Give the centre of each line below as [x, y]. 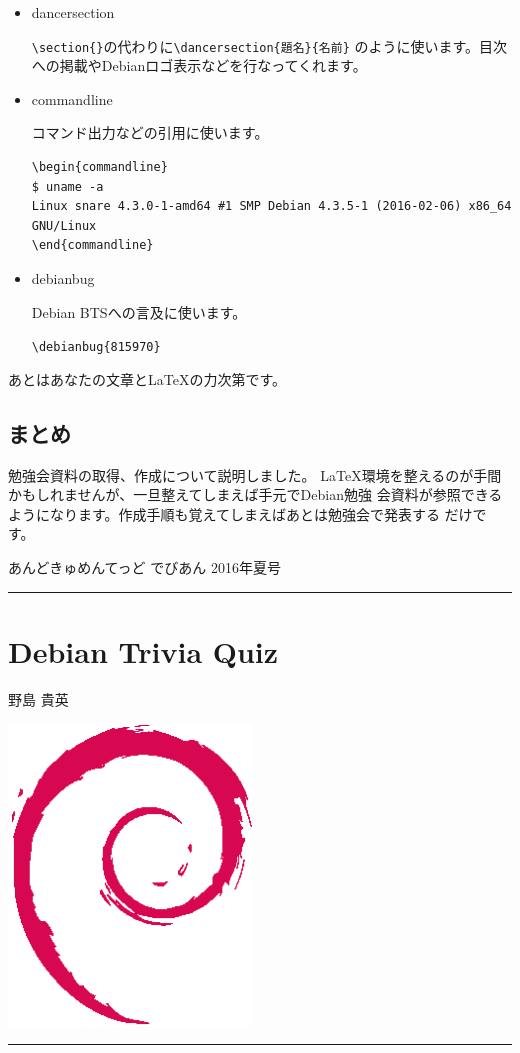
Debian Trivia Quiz [143, 650]
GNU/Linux [64, 225]
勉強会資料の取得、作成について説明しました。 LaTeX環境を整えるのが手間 [255, 474]
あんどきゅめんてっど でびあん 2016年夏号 [144, 567]
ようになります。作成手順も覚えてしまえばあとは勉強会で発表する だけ [240, 513]
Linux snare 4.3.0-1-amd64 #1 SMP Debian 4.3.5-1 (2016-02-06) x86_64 [271, 206]
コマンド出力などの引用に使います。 [150, 132]
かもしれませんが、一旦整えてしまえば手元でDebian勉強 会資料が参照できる [255, 494]
